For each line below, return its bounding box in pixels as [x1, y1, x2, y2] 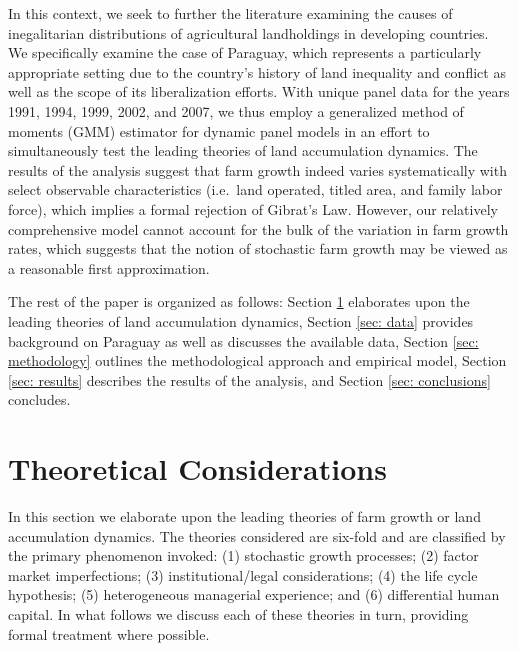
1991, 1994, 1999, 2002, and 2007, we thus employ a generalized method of [8, 100, 464, 121]
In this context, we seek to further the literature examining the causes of [8, 3, 453, 23]
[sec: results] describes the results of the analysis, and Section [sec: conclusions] [8, 369, 491, 390]
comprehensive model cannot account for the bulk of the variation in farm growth [8, 218, 509, 239]
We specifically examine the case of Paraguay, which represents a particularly [8, 42, 482, 63]
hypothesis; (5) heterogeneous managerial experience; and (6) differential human [8, 584, 500, 605]
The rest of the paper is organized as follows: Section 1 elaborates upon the [8, 291, 470, 312]
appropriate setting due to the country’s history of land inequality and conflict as [8, 61, 506, 82]
